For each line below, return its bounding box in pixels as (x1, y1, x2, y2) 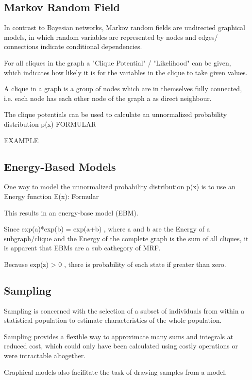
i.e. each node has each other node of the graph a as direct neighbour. (4, 93, 212, 103)
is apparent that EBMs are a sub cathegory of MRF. (4, 243, 161, 253)
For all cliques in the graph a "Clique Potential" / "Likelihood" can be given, (4, 57, 231, 67)
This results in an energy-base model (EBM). (4, 207, 138, 217)
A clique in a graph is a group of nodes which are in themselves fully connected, (4, 83, 242, 94)
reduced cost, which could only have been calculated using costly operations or (4, 341, 238, 351)
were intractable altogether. (4, 350, 86, 361)
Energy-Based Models (4, 159, 116, 174)
